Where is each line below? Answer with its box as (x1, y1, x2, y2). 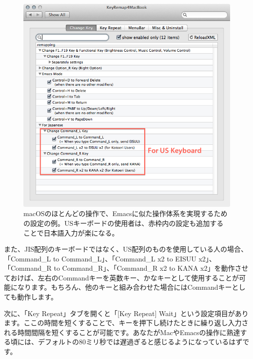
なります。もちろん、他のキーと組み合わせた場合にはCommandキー (17, 282, 232, 292)
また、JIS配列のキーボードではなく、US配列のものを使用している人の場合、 (4, 244, 248, 254)
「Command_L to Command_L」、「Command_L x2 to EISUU (4, 253, 196, 263)
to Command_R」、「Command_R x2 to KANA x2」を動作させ (54, 263, 249, 273)
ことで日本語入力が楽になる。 (23, 227, 119, 238)
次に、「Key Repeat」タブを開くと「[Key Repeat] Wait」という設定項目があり (4, 308, 249, 318)
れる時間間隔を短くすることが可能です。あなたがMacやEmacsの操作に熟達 (4, 327, 240, 337)
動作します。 (17, 292, 58, 302)
